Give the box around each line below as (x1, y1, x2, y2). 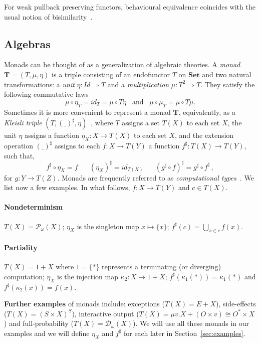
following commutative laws (4, 89, 89, 99)
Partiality (4, 242, 38, 253)
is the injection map (57, 271, 118, 281)
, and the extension (175, 130, 234, 140)
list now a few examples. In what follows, (4, 182, 130, 193)
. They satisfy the (200, 79, 255, 89)
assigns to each (55, 140, 100, 150)
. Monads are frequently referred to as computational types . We (57, 172, 254, 183)
